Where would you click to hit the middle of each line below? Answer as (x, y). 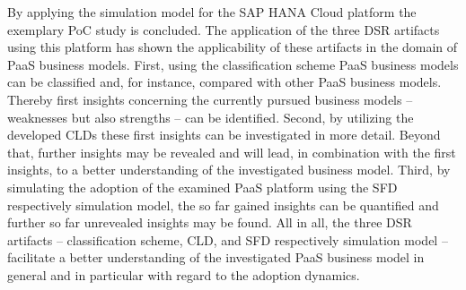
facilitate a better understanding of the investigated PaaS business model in (216, 257)
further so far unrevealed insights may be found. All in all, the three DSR (210, 222)
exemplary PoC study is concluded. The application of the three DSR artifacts (224, 29)
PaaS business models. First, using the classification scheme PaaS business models (233, 64)
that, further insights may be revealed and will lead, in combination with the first (232, 152)
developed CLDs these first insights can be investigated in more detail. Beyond (224, 135)
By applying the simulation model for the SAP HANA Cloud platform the (212, 12)
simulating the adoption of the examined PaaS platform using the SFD (202, 187)
